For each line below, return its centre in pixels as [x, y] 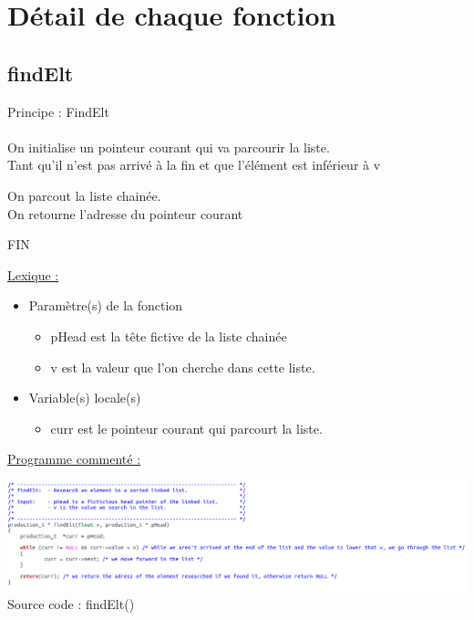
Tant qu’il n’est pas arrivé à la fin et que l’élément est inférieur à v [194, 165]
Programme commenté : [74, 459]
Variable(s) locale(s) [85, 398]
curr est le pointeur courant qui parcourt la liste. [186, 428]
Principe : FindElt [58, 111]
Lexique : [33, 274]
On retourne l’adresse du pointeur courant [125, 213]
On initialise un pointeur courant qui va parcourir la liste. [169, 147]
